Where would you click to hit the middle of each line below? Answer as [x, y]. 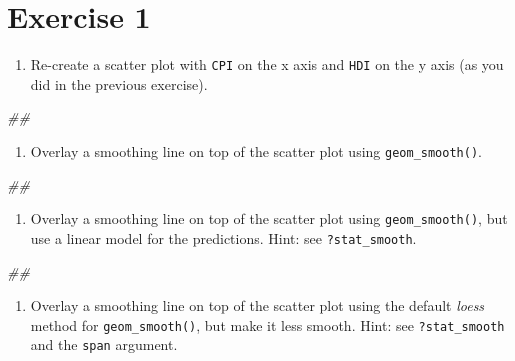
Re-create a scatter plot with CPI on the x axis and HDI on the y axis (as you [267, 64]
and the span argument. [104, 344]
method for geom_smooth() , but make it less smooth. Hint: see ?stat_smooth [267, 324]
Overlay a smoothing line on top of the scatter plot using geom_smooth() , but [269, 218]
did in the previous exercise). [119, 83]
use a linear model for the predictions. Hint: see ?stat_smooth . [223, 237]
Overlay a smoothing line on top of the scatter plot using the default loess [257, 305]
